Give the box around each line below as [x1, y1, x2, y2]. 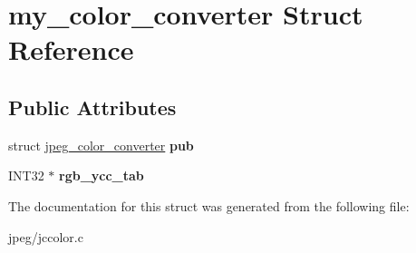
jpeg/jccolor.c [8, 227, 83, 246]
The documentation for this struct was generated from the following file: [8, 196, 410, 215]
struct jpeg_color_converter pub [8, 135, 194, 154]
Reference [8, 31, 134, 68]
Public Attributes [8, 92, 177, 121]
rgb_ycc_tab [59, 166, 144, 185]
